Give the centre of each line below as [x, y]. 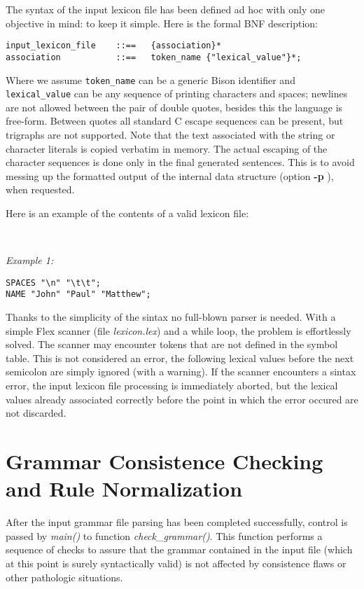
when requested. [40, 189]
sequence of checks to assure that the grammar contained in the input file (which [179, 549]
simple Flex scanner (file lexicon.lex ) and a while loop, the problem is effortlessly [178, 330]
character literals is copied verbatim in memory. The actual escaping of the [167, 148]
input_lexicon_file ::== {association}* [113, 46]
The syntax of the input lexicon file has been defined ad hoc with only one [165, 9]
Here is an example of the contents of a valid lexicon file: [127, 213]
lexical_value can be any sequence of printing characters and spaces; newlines [177, 93]
